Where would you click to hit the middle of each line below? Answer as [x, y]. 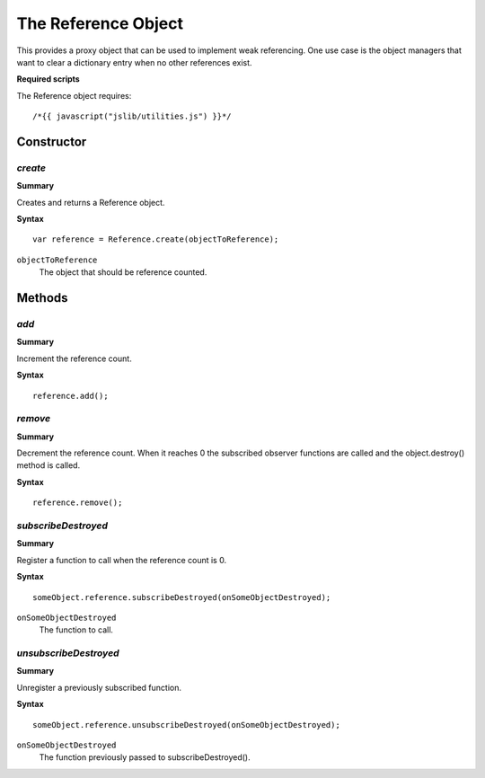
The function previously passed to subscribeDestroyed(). [145, 757]
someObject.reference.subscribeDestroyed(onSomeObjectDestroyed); [182, 597]
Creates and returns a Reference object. [91, 202]
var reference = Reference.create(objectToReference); [156, 239]
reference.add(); [71, 396]
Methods [42, 298]
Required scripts [48, 79]
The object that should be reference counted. [123, 272]
